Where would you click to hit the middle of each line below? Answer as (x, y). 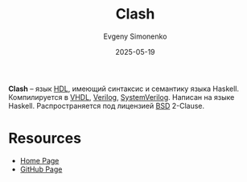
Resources (45, 139)
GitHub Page (41, 169)
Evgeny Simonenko (135, 36)
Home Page (39, 160)
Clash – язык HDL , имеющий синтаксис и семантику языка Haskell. (124, 89)
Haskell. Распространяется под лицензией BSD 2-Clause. (107, 105)
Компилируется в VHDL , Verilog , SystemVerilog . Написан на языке (121, 97)
